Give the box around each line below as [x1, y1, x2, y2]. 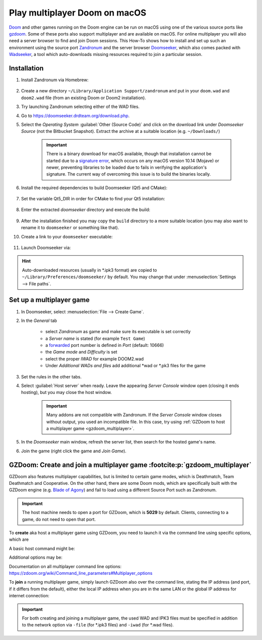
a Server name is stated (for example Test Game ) [45, 336, 146, 341]
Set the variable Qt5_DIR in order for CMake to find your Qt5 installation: [21, 196, 165, 202]
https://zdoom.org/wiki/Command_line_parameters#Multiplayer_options [9, 570, 153, 576]
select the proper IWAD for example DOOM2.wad [45, 356, 144, 362]
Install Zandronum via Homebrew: [21, 77, 89, 83]
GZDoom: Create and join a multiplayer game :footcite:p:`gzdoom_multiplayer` [9, 461, 252, 469]
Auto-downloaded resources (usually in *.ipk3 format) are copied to [22, 267, 157, 273]
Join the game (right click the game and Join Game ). [21, 448, 127, 454]
